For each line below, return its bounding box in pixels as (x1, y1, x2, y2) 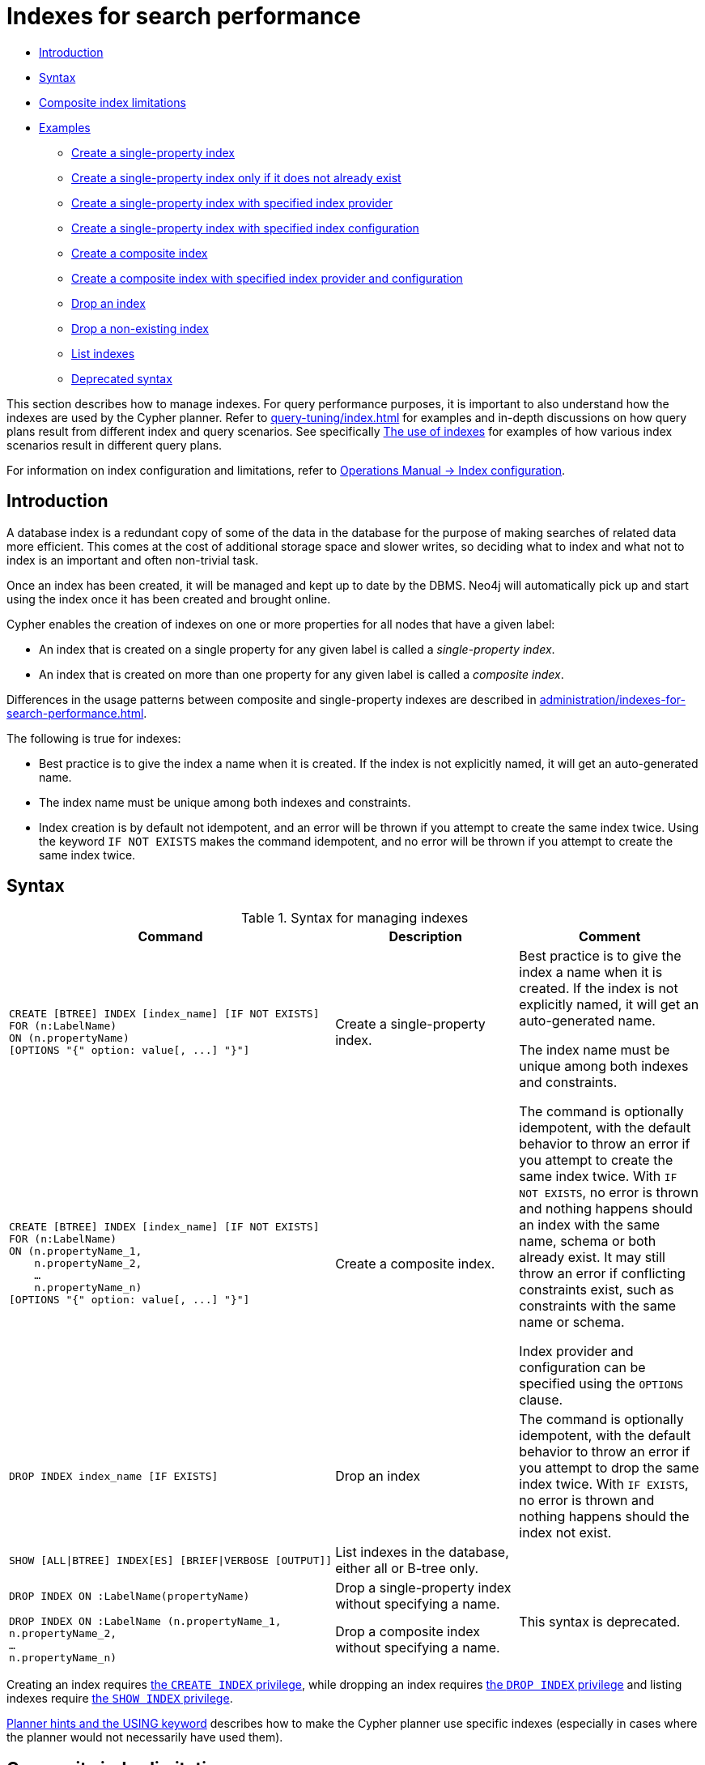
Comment (579, 928, 641, 945)
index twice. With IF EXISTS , (519, 1476, 689, 1493)
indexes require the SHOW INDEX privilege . (6, 1691, 233, 1706)
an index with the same (519, 1217, 660, 1234)
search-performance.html (6, 706, 144, 720)
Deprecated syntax (71, 371, 172, 386)
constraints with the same (519, 1298, 677, 1315)
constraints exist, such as (519, 1281, 674, 1298)
